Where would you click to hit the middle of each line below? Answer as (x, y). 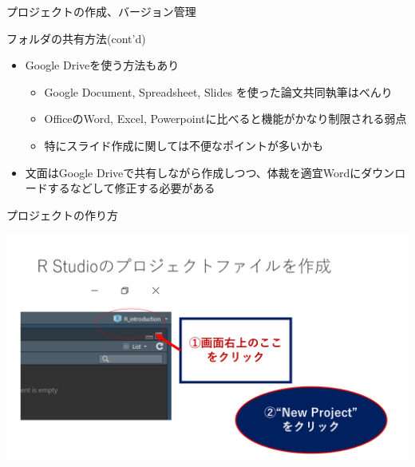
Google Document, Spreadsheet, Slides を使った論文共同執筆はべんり (218, 91)
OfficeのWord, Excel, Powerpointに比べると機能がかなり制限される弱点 (225, 119)
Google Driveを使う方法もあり (102, 65)
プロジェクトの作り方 (62, 214)
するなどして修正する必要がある (131, 188)
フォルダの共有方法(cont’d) (76, 38)
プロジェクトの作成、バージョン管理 (101, 11)
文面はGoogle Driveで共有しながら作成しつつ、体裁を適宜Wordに (193, 172)
